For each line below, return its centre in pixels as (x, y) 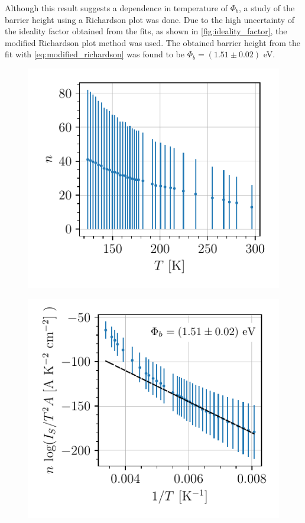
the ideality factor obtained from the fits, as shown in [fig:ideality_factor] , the (146, 31)
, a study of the (267, 8)
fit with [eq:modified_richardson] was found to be (95, 54)
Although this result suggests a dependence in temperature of (116, 8)
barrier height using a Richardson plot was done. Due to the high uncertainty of (150, 19)
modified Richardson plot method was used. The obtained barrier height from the (152, 42)
